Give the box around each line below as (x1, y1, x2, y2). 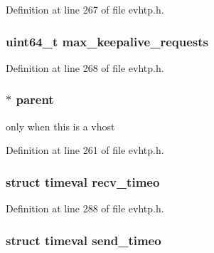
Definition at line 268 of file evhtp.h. (6, 60, 164, 75)
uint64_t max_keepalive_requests (6, 32, 208, 50)
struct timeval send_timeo (6, 231, 161, 249)
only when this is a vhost (6, 118, 115, 133)
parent (16, 91, 54, 108)
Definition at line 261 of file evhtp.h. (6, 143, 164, 158)
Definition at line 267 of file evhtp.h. (6, 2, 164, 16)
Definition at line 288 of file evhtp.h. (6, 201, 164, 216)
